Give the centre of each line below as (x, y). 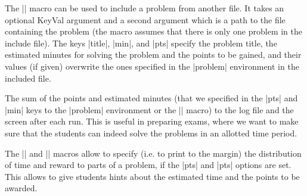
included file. (28, 78)
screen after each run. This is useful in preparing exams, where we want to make (152, 121)
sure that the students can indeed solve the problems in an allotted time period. (151, 133)
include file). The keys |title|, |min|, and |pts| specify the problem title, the (141, 43)
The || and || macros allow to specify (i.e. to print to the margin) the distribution (153, 153)
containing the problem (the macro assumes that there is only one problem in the (153, 31)
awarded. (21, 188)
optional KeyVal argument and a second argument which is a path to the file (145, 19)
